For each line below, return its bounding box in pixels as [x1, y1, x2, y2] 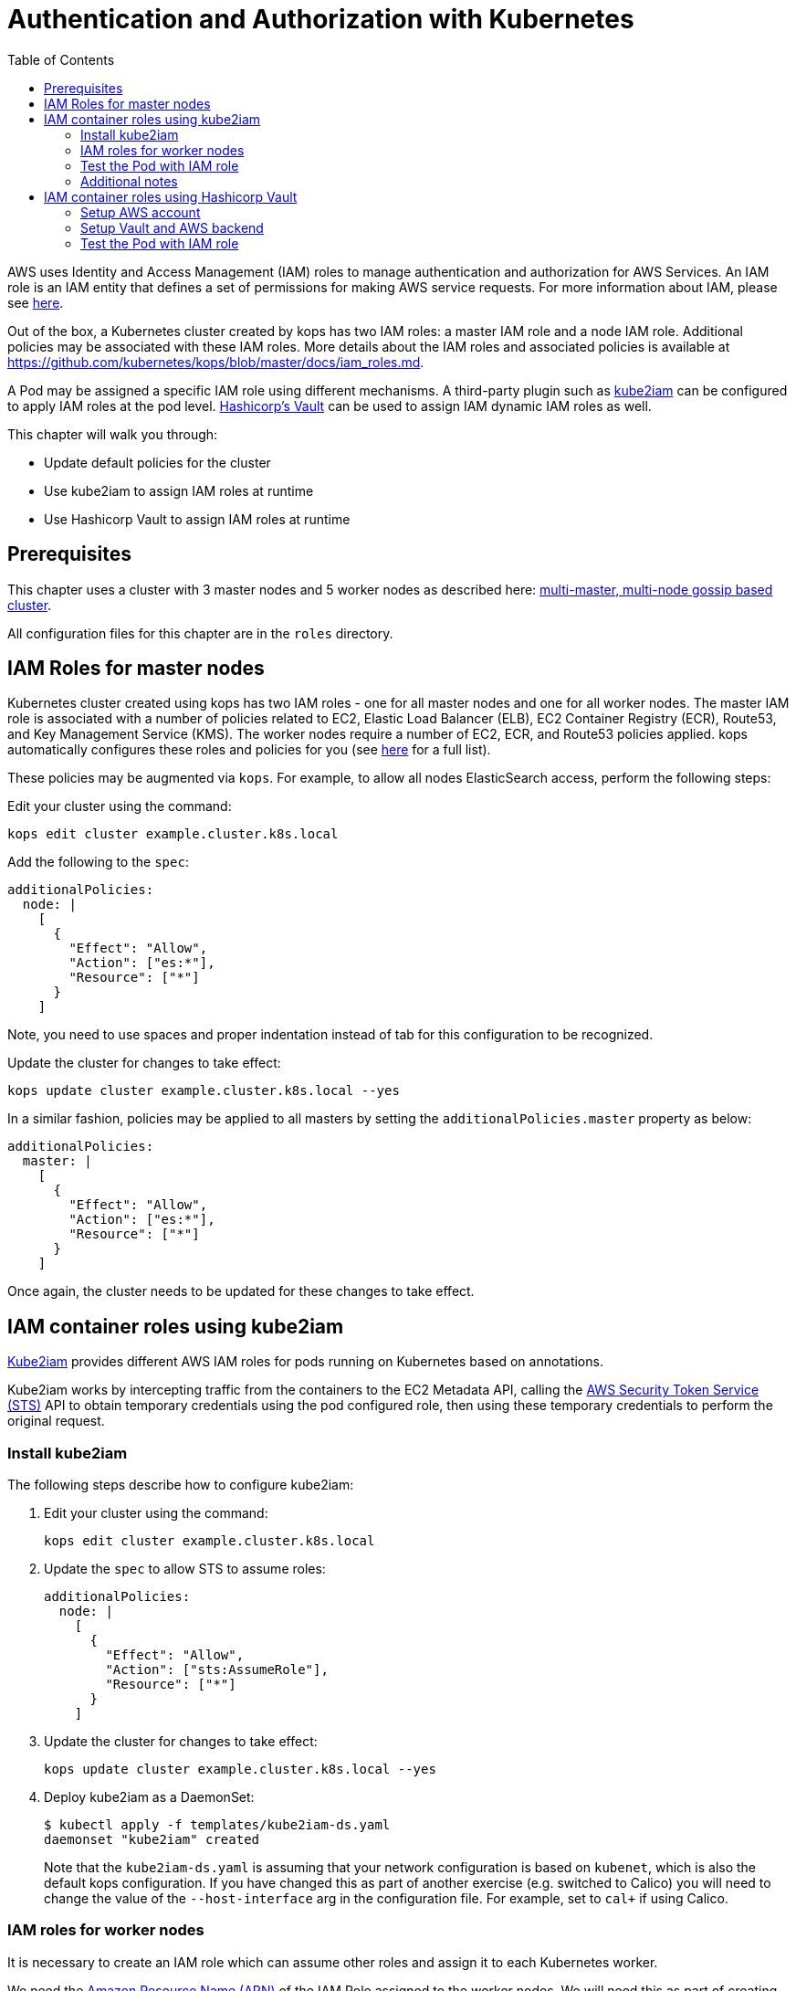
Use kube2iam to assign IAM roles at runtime [44, 482, 314, 499]
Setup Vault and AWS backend [80, 219, 264, 236]
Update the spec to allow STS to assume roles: [44, 1561, 326, 1577]
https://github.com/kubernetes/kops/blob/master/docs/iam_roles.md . [7, 353, 424, 370]
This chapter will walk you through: [7, 426, 218, 442]
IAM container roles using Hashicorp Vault [44, 188, 298, 205]
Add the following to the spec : [7, 854, 189, 870]
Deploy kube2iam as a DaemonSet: [44, 1789, 255, 1806]
